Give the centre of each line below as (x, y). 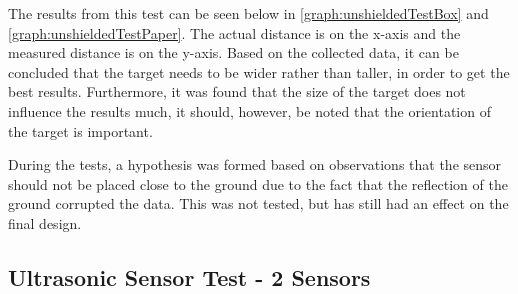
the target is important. (80, 130)
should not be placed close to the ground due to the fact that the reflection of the (258, 183)
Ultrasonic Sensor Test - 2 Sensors (189, 276)
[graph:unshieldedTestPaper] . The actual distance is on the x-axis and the (234, 32)
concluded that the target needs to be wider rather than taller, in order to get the (259, 71)
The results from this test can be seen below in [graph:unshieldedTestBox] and (248, 13)
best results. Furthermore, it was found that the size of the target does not (237, 91)
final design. (45, 222)
